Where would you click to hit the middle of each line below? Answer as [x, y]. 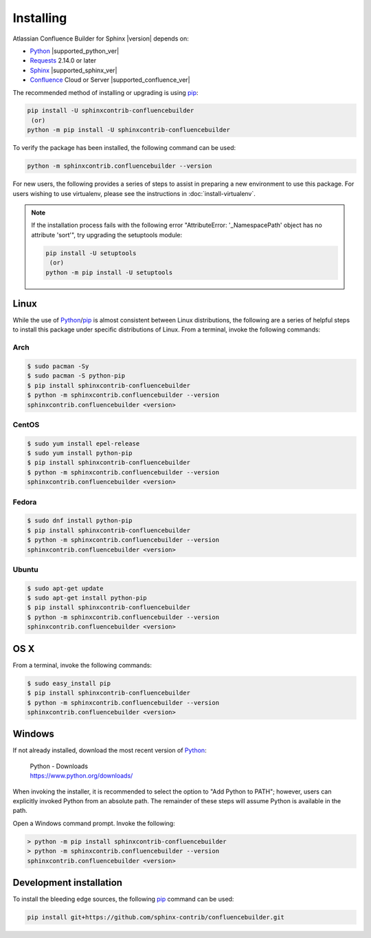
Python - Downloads [59, 766]
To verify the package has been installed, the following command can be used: [124, 148]
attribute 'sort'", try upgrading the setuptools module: [106, 235]
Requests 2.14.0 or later [63, 61]
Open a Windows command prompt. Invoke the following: [94, 823]
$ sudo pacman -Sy [58, 366]
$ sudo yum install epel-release [83, 443]
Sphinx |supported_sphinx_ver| [74, 70]
